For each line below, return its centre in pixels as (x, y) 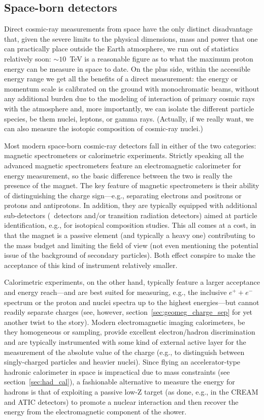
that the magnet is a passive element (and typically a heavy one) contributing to (130, 235)
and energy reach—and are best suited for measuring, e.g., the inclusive (115, 292)
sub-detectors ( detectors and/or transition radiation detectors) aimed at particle (131, 215)
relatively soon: (28, 58)
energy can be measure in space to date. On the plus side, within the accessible (127, 68)
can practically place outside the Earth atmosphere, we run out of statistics (122, 49)
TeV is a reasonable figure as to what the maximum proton (161, 58)
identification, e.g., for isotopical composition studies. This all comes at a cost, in (130, 225)
